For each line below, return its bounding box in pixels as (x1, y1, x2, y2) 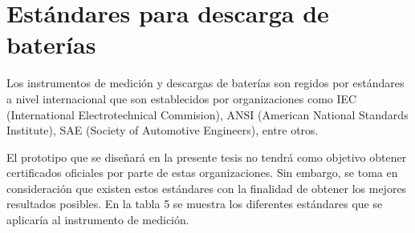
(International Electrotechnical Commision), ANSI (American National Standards (6, 106, 409, 123)
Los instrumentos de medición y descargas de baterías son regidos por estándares (6, 74, 405, 91)
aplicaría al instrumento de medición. (6, 211, 189, 228)
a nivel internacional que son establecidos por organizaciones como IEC (6, 90, 357, 106)
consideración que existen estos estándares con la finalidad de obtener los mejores (6, 179, 407, 196)
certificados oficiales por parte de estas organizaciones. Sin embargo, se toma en (6, 164, 398, 181)
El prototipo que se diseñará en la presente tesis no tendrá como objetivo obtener (6, 148, 407, 165)
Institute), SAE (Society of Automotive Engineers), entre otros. (6, 122, 319, 139)
